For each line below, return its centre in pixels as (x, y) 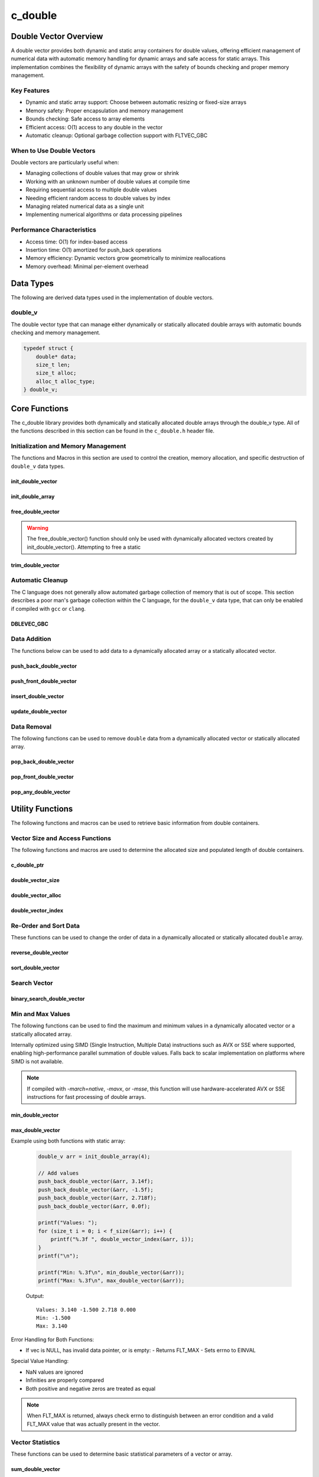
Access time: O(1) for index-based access (77, 242)
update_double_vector (39, 711)
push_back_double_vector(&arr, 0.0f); (94, 1206)
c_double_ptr (27, 865)
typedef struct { (48, 348)
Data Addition (31, 639)
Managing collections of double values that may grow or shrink (102, 173)
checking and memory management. (56, 333)
